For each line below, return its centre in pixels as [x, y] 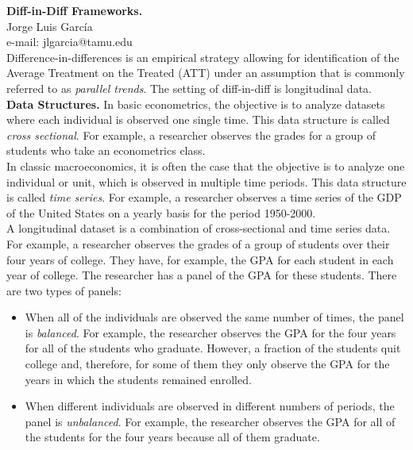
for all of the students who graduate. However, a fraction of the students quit [213, 348]
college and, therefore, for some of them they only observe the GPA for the [207, 364]
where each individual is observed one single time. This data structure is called [198, 119]
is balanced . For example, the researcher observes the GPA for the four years [210, 332]
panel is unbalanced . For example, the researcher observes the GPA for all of [210, 421]
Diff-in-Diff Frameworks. [75, 10]
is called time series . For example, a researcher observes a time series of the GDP [204, 197]
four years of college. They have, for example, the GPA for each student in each [200, 259]
